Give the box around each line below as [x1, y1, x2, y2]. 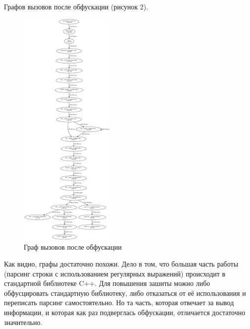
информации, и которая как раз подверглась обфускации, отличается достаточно [4, 307, 246, 317]
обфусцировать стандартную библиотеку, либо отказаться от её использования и [4, 287, 246, 298]
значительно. [4, 317, 43, 327]
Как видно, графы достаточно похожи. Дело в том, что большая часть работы [4, 259, 239, 269]
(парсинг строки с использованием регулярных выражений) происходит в [4, 268, 226, 278]
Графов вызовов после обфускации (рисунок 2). [4, 1, 149, 11]
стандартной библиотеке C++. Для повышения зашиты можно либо [4, 278, 210, 288]
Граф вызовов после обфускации [24, 242, 122, 252]
